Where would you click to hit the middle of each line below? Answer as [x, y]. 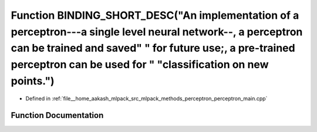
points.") [33, 81]
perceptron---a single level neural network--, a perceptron [157, 32]
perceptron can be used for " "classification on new [140, 65]
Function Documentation [57, 115]
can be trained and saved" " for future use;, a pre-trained [153, 48]
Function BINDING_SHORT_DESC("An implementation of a [155, 15]
